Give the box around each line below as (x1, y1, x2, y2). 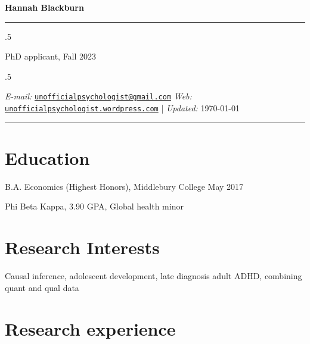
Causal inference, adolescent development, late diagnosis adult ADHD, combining (5, 270, 302, 282)
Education (5, 145, 90, 170)
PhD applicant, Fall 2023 (5, 50, 97, 62)
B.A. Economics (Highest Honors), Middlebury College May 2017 (5, 180, 244, 192)
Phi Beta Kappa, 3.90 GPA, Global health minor (5, 200, 184, 212)
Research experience (5, 316, 176, 340)
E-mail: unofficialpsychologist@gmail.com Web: (5, 90, 192, 102)
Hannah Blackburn (5, 1, 84, 13)
